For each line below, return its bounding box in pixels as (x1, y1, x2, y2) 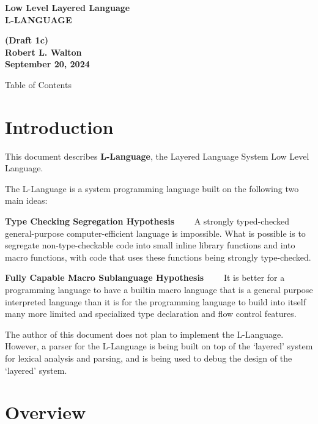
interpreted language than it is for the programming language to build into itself (5, 295, 306, 308)
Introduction (5, 114, 114, 139)
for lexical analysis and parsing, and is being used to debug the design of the (5, 352, 292, 364)
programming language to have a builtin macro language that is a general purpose (5, 283, 313, 296)
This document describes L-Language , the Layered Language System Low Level (5, 149, 309, 162)
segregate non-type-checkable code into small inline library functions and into (5, 239, 295, 251)
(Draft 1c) (5, 34, 49, 46)
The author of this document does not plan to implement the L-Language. (5, 327, 284, 340)
